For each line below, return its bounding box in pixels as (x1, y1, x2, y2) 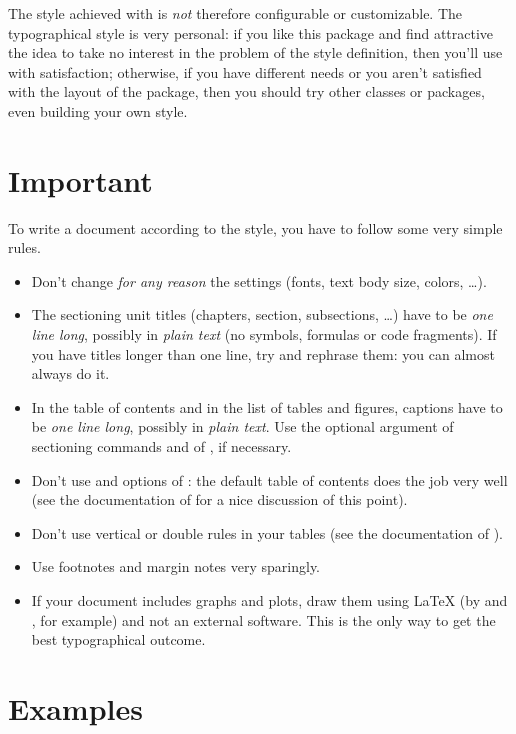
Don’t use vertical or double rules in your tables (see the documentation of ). (31, 522, 504, 543)
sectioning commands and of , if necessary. (31, 436, 292, 457)
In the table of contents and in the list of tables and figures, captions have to (31, 396, 503, 417)
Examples (8, 687, 143, 728)
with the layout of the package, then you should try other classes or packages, (8, 81, 485, 102)
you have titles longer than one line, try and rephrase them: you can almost (31, 343, 495, 364)
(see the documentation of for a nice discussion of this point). (31, 489, 408, 510)
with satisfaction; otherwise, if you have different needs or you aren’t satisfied (8, 61, 482, 82)
